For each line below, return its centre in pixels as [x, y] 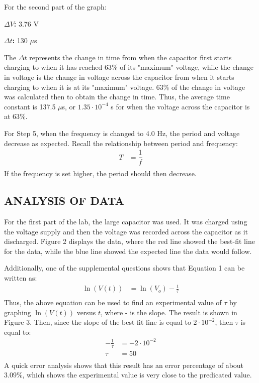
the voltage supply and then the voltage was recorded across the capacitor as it [126, 231]
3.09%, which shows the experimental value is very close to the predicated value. [128, 375]
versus [86, 312]
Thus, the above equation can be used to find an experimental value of [113, 302]
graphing [18, 312]
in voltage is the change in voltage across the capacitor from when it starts [119, 77]
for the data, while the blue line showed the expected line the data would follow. [128, 251]
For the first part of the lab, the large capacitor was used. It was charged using [126, 222]
